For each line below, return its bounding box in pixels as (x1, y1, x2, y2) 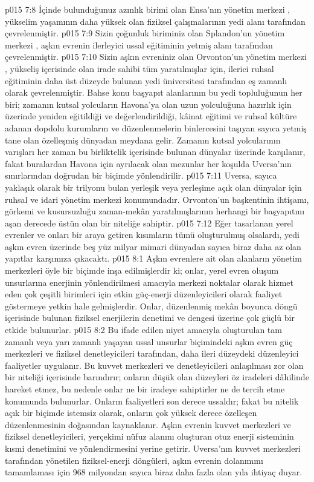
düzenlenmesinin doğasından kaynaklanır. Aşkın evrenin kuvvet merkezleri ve (5, 418, 291, 431)
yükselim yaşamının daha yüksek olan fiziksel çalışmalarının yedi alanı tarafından (5, 15, 306, 27)
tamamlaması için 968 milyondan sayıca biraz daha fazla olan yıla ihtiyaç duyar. (5, 466, 303, 478)
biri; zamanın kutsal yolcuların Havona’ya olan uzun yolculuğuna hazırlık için (5, 97, 292, 110)
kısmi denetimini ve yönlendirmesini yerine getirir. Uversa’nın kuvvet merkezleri (5, 441, 301, 454)
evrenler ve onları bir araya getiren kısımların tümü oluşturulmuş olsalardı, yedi (5, 228, 300, 241)
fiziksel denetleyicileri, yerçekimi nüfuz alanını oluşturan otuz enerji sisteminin (5, 430, 294, 443)
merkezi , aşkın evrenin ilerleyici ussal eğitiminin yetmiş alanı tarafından (5, 38, 273, 51)
